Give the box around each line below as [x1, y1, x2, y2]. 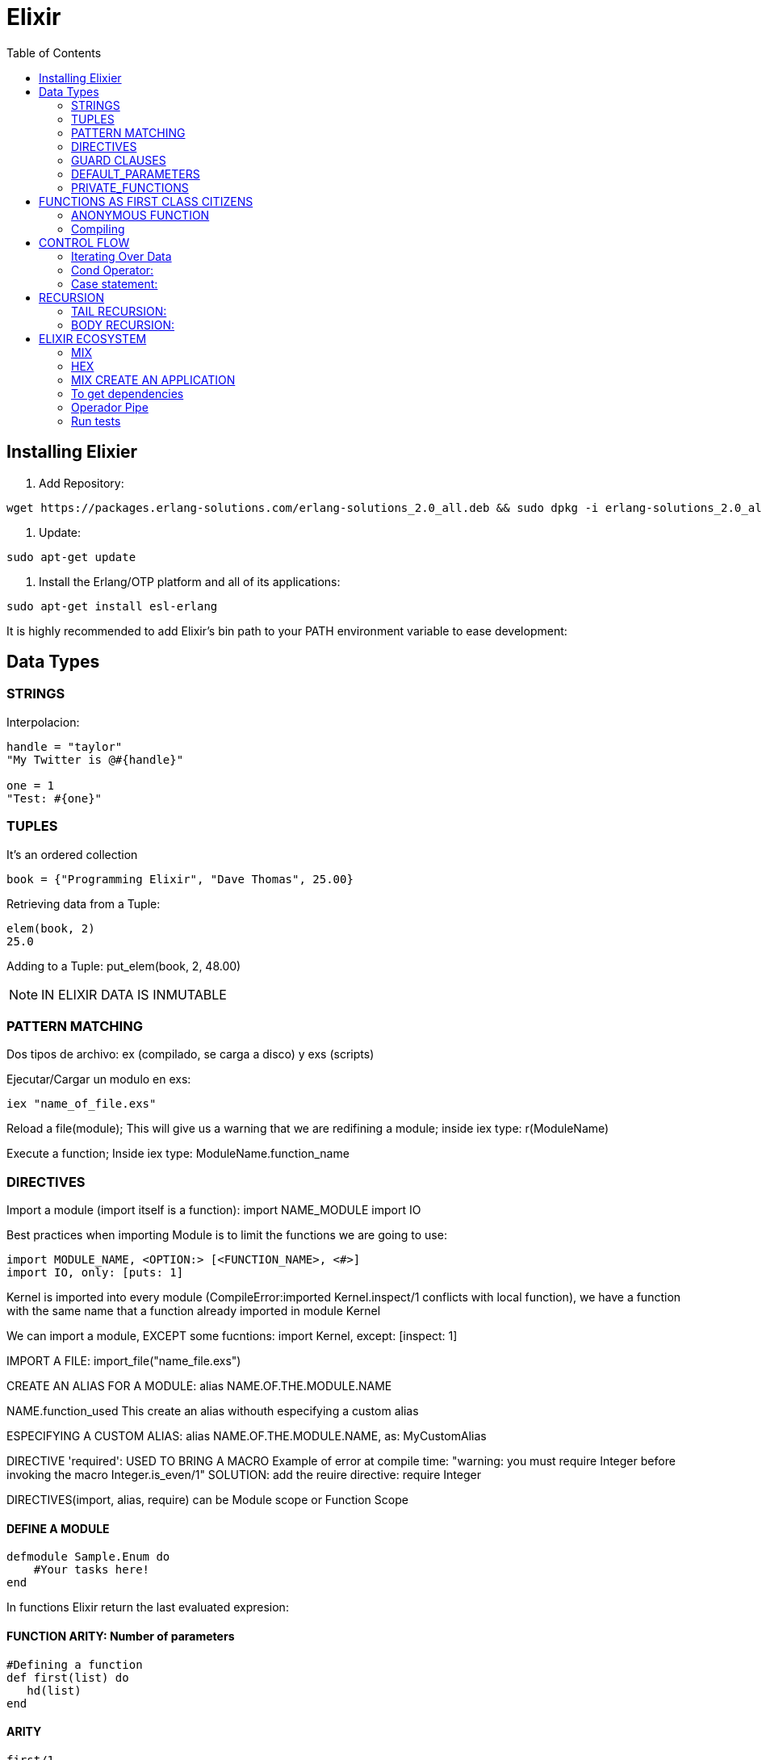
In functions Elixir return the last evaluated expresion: [6, 1600, 289, 1615]
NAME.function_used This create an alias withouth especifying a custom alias [6, 1404, 419, 1418]
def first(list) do [6, 1670, 129, 1684]
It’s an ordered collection [6, 847, 138, 861]
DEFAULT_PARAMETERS [71, 166, 200, 181]
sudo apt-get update [6, 550, 136, 564]
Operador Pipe [71, 400, 149, 414]
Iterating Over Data [71, 249, 172, 263]
